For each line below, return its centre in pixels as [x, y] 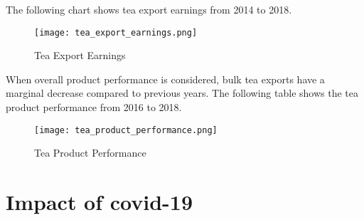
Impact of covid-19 [100, 202]
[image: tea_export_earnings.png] [116, 32]
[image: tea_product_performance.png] [126, 130]
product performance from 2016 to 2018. [94, 107]
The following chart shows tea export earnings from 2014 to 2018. [149, 9]
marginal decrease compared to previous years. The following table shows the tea [182, 93]
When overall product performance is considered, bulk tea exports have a [165, 79]
